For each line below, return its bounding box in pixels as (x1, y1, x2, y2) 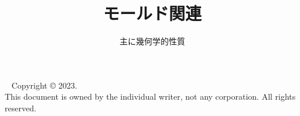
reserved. (5, 101, 36, 114)
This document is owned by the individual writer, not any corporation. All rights (5, 90, 296, 103)
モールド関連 (103, 1, 202, 25)
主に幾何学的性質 (120, 35, 185, 47)
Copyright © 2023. (11, 79, 77, 91)
